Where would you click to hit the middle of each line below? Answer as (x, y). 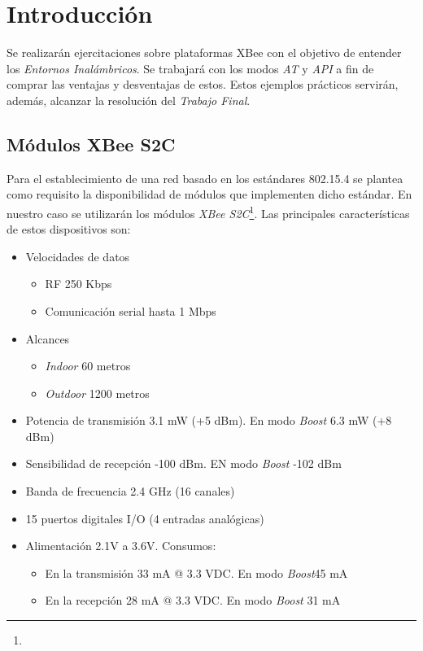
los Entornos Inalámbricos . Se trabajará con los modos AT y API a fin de (190, 68)
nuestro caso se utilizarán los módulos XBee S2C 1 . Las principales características (208, 212)
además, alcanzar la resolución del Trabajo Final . (129, 100)
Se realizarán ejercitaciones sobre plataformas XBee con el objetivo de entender (204, 52)
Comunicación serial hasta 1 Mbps (131, 310)
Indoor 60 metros (88, 366)
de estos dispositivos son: (69, 229)
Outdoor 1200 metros (97, 393)
